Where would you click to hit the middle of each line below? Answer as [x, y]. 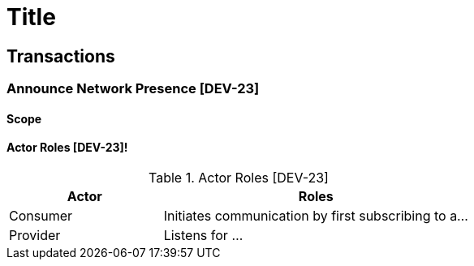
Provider [35, 235]
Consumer [41, 216]
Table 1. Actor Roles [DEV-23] [238, 178]
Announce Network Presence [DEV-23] [133, 89]
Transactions [61, 56]
